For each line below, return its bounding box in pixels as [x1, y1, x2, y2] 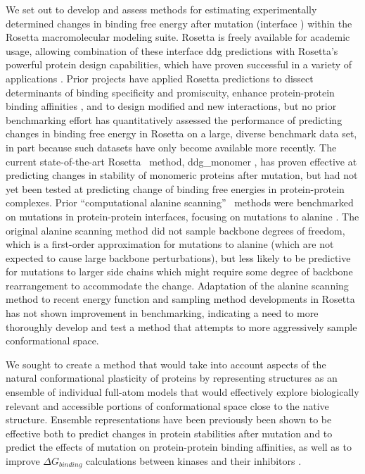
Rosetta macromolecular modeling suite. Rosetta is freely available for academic [6, 30, 350, 44]
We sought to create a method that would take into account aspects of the [6, 356, 326, 371]
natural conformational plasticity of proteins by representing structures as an [6, 370, 338, 385]
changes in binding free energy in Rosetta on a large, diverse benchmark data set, [6, 126, 357, 141]
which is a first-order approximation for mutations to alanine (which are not [6, 237, 334, 251]
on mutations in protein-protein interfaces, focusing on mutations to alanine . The [6, 208, 359, 223]
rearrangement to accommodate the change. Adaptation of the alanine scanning [6, 277, 349, 292]
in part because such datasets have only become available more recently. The [6, 139, 337, 154]
